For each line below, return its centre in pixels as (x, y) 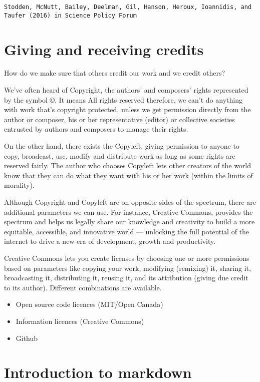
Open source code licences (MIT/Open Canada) (89, 304)
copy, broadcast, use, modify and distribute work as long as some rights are (120, 155)
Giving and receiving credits (104, 49)
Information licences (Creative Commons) (80, 321)
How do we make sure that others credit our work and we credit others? (115, 73)
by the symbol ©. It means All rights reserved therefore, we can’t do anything (123, 99)
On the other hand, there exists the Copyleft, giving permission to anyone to (122, 146)
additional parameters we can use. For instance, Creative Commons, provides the (128, 212)
